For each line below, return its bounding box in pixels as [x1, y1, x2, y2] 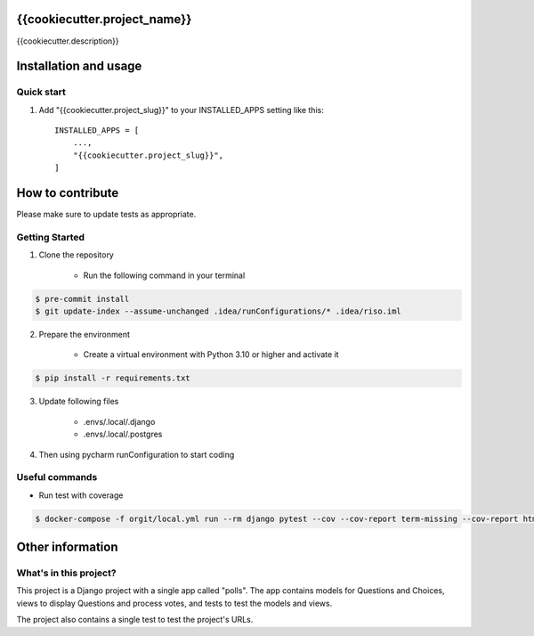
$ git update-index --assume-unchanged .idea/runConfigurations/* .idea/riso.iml [35, 306, 402, 316]
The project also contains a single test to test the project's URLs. [16, 615, 254, 625]
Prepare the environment [38, 330, 131, 340]
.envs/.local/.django [83, 416, 156, 427]
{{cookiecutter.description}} [16, 36, 119, 46]
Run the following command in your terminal [83, 270, 246, 281]
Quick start [16, 86, 67, 98]
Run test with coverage [38, 490, 124, 501]
